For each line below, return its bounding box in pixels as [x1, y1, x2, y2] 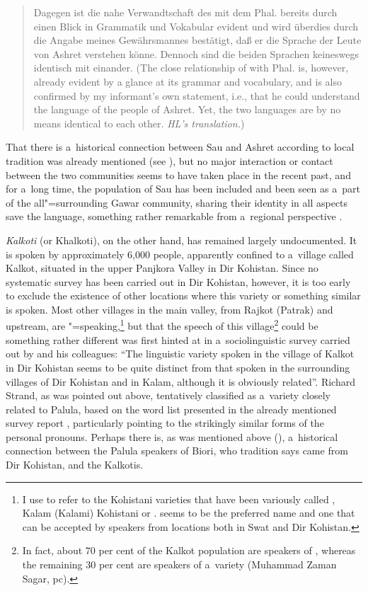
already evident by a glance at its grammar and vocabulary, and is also [33, 74, 342, 88]
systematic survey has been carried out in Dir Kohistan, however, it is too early [6, 274, 351, 289]
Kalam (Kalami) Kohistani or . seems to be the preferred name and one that [22, 505, 355, 520]
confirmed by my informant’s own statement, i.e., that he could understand [33, 88, 360, 103]
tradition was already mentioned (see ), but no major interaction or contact [6, 153, 333, 168]
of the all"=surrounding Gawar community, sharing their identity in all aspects [6, 195, 348, 210]
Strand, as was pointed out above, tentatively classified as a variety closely [6, 388, 331, 403]
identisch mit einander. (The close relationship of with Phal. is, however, [33, 60, 349, 75]
